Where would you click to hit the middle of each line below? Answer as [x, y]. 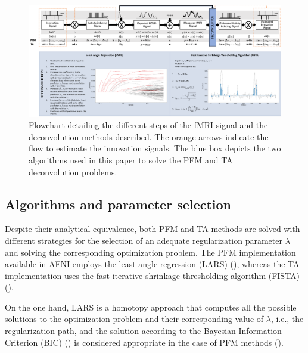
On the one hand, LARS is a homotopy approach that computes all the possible [151, 307]
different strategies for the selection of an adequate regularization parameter [144, 240]
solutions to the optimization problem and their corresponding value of [134, 319]
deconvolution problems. [73, 171]
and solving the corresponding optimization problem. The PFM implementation [150, 252]
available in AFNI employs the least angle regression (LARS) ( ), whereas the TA [152, 264]
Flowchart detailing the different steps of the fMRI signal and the [148, 125]
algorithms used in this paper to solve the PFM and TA [131, 160]
